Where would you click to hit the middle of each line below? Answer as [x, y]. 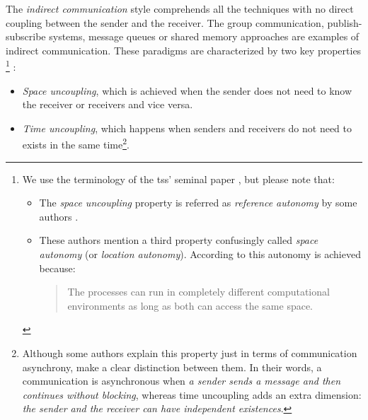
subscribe [26, 36]
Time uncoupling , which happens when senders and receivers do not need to [187, 128]
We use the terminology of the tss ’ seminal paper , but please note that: [178, 179]
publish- [345, 22]
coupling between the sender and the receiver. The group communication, [165, 22]
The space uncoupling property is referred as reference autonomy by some [198, 203]
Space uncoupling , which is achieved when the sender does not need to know [187, 90]
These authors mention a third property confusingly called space [179, 240]
